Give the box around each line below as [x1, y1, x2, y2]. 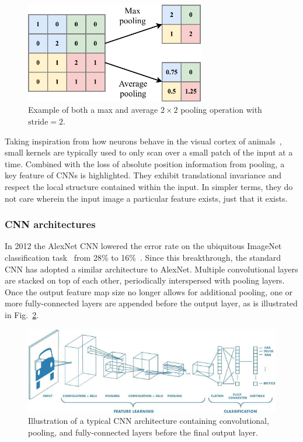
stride [28, 118, 48, 127]
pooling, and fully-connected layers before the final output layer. [28, 426, 258, 438]
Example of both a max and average [28, 103, 158, 116]
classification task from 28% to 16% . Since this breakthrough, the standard [5, 251, 281, 263]
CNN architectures [5, 217, 96, 232]
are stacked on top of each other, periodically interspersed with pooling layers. [5, 274, 285, 286]
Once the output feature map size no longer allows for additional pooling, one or [5, 285, 293, 298]
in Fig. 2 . [5, 308, 39, 320]
